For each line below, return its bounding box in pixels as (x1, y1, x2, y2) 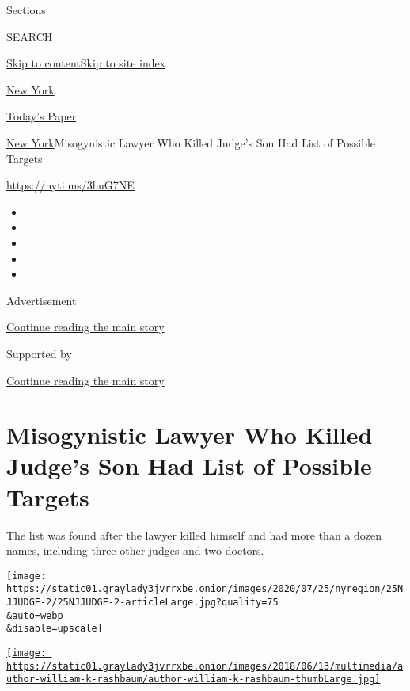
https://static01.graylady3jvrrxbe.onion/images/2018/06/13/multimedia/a (6, 660, 404, 672)
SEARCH (6, 28, 53, 44)
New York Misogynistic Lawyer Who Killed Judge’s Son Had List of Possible (6, 134, 376, 151)
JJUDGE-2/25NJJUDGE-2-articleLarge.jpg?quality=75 (6, 597, 279, 609)
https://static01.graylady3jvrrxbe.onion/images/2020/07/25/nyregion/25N (6, 583, 404, 595)
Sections (6, 2, 46, 17)
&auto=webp (6, 609, 63, 621)
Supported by (6, 345, 72, 361)
